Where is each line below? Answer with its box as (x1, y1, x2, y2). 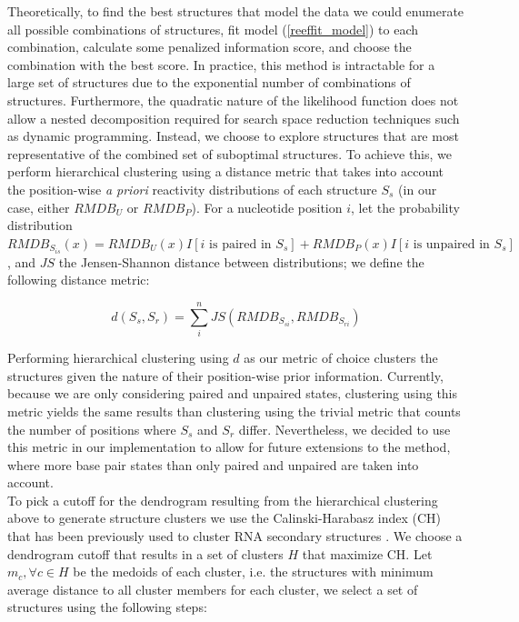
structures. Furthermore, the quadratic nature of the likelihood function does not (7, 90, 459, 109)
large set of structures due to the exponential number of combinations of (7, 73, 411, 92)
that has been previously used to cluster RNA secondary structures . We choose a (7, 527, 463, 546)
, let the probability (351, 197, 460, 216)
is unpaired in (413, 237, 490, 251)
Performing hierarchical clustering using (7, 348, 229, 367)
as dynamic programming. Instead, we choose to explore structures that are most (7, 126, 459, 145)
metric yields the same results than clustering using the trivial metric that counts (7, 401, 461, 420)
